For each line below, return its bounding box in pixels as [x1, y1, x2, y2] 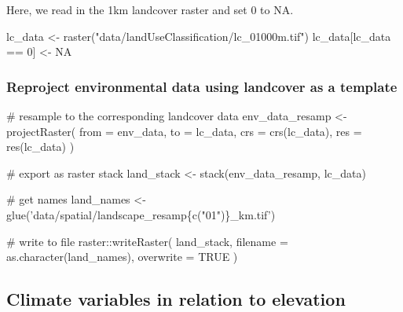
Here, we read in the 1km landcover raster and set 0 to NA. [6, 2, 294, 17]
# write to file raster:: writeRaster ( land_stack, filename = [6, 233, 288, 249]
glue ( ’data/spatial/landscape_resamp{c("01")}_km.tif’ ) [6, 206, 276, 222]
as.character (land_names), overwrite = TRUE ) [6, 248, 238, 265]
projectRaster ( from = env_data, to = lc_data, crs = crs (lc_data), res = [6, 123, 362, 139]
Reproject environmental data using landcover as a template [6, 76, 398, 96]
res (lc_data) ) [6, 138, 75, 155]
